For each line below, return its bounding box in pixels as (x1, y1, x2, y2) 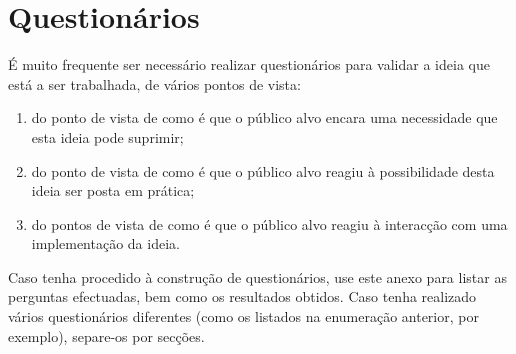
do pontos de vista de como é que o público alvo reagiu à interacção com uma (31, 213, 508, 234)
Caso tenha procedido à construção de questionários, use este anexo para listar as (8, 266, 507, 287)
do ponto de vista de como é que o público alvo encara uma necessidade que (31, 107, 498, 128)
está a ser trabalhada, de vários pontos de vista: (8, 73, 301, 94)
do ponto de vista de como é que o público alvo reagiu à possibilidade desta (31, 160, 495, 181)
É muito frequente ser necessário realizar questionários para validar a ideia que (8, 54, 490, 75)
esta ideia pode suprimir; (31, 126, 184, 147)
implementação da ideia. (31, 233, 180, 254)
